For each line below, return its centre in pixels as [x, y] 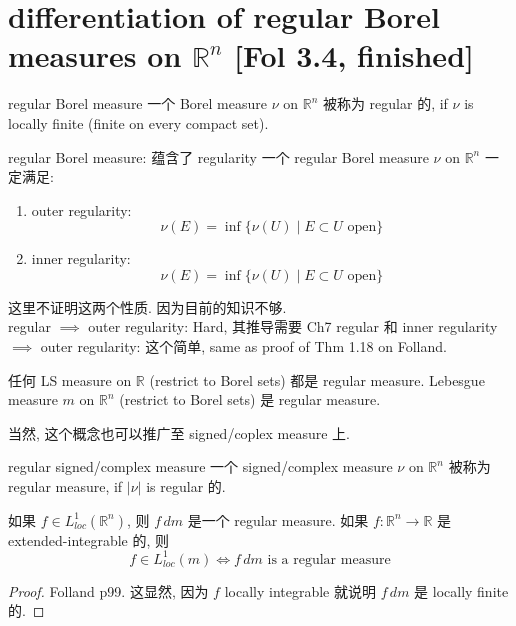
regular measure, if [65, 486]
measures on [95, 55]
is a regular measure [329, 559]
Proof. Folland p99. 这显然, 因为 [108, 590]
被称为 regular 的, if [385, 103]
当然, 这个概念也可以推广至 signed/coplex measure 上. [179, 432]
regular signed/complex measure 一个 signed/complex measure [200, 466]
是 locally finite [461, 590]
